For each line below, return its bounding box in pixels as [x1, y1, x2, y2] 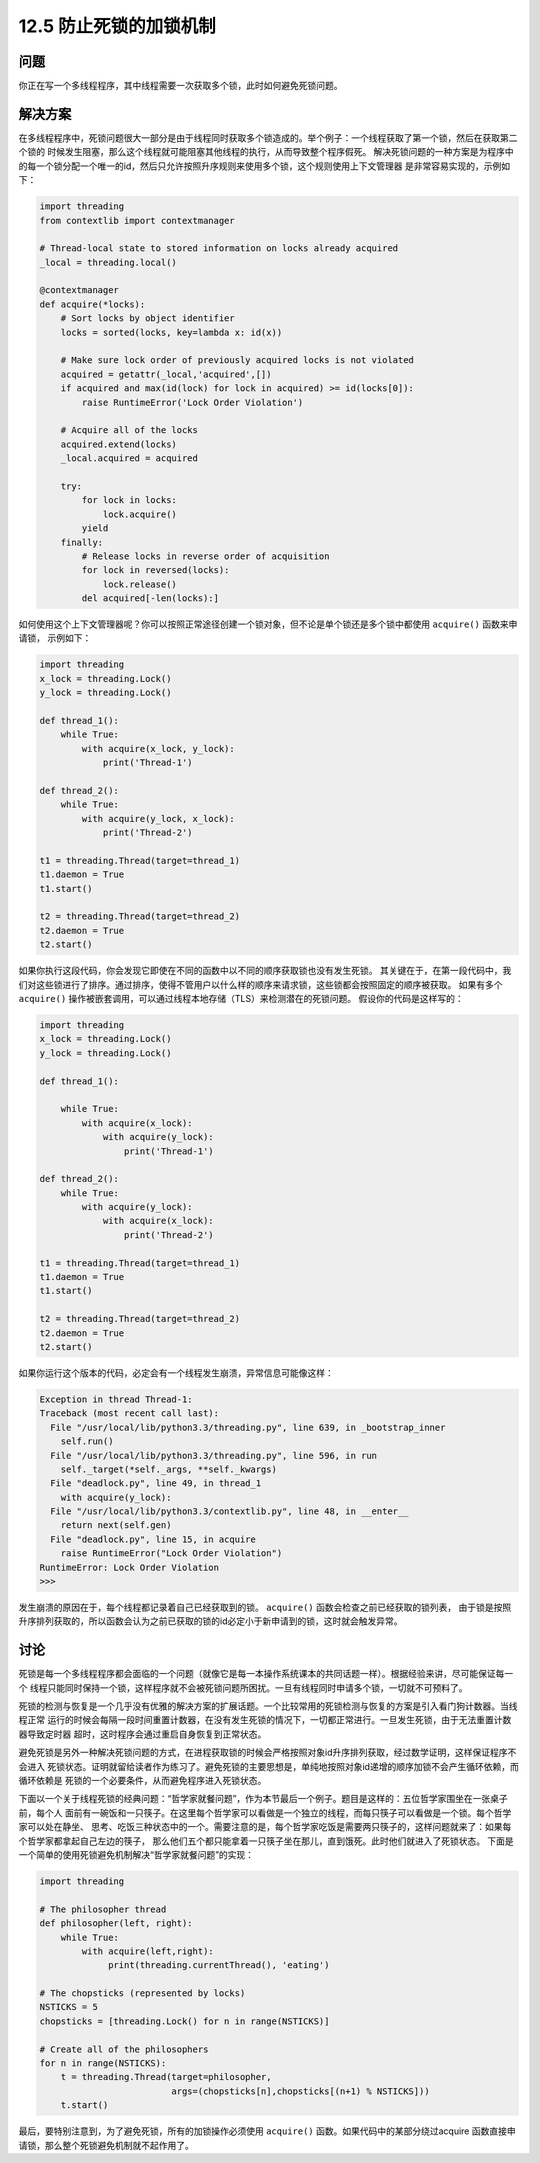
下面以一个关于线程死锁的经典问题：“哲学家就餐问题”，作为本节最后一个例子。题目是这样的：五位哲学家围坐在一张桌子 [18, 1793, 509, 1805]
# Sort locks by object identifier [60, 313, 235, 324]
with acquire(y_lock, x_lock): [81, 813, 235, 824]
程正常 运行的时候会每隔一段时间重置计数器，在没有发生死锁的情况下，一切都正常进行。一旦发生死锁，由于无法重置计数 [18, 1714, 512, 1726]
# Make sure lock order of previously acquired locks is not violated [60, 355, 415, 366]
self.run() [60, 1436, 114, 1447]
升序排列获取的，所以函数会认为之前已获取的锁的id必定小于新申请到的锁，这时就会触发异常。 [18, 1615, 403, 1627]
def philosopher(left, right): [39, 1918, 194, 1929]
